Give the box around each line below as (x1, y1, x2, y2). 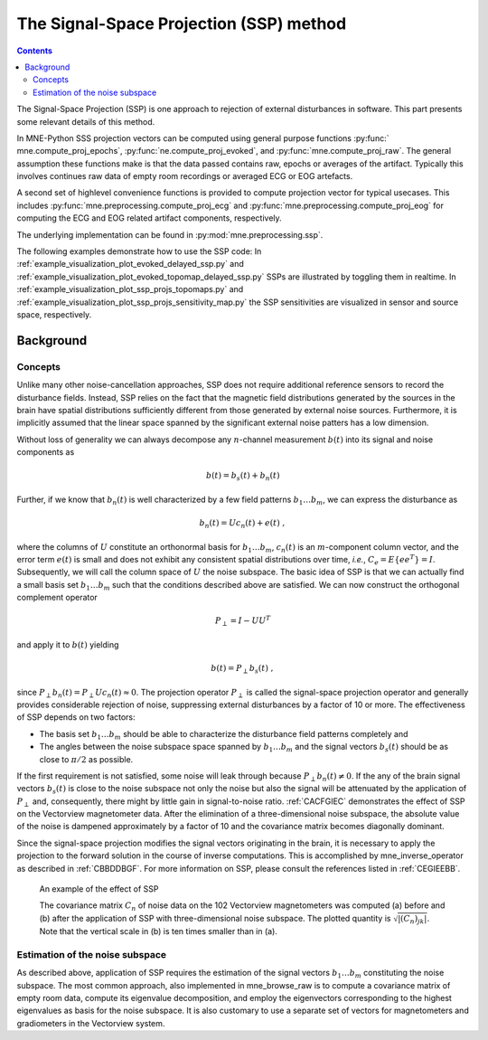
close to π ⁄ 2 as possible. (39, 753, 134, 764)
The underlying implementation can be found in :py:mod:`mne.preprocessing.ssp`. (16, 229, 324, 240)
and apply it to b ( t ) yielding (16, 638, 119, 650)
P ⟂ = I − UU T (215, 614, 271, 629)
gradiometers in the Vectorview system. (16, 1017, 165, 1028)
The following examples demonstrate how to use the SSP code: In (16, 246, 262, 257)
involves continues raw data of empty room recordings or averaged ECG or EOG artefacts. (16, 171, 353, 182)
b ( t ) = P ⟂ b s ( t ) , (211, 663, 274, 676)
